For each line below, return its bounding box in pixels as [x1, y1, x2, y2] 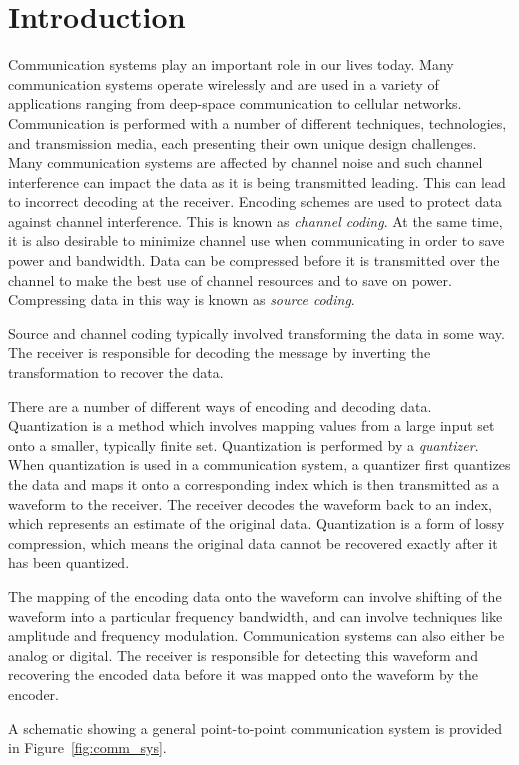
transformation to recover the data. [8, 362, 224, 383]
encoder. [8, 683, 59, 704]
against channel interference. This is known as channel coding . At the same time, [8, 210, 503, 231]
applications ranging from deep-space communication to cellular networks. [8, 93, 462, 114]
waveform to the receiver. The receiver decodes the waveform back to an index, [8, 493, 493, 514]
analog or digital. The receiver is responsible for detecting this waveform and [8, 644, 478, 665]
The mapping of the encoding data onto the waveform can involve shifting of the [8, 585, 502, 606]
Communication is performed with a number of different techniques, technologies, [8, 112, 507, 133]
